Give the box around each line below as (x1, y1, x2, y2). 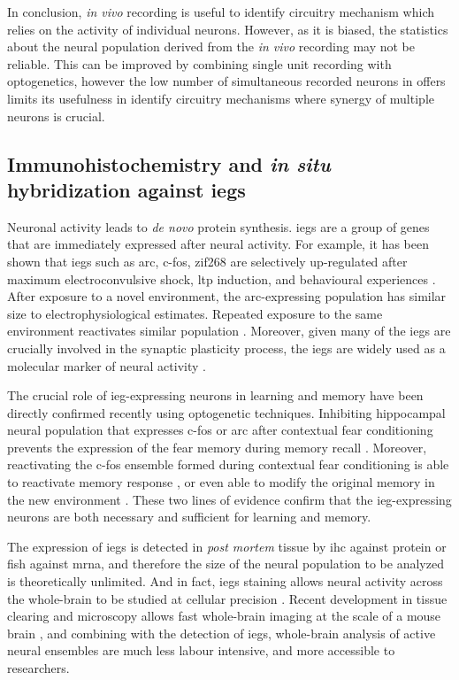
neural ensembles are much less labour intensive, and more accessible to (7, 641, 395, 660)
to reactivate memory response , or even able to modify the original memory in (7, 473, 435, 491)
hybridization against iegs (7, 175, 246, 203)
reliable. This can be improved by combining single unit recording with (7, 54, 392, 73)
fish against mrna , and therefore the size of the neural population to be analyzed (7, 554, 444, 573)
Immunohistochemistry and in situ (7, 150, 331, 177)
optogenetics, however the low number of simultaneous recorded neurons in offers (7, 72, 446, 90)
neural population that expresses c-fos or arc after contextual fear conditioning (7, 421, 433, 439)
